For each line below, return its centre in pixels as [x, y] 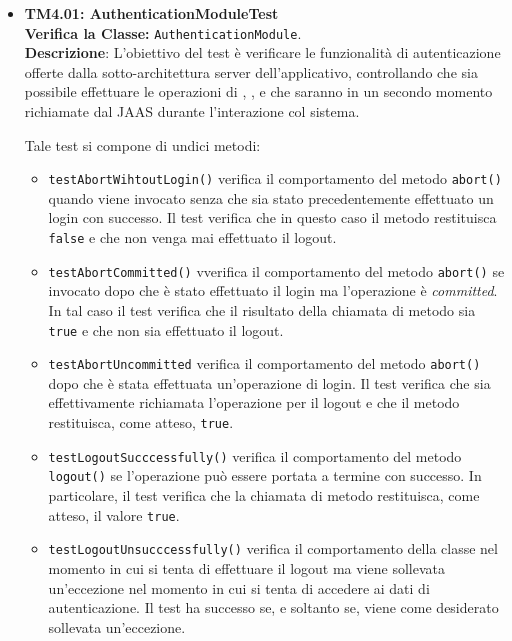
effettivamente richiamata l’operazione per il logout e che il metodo [254, 402]
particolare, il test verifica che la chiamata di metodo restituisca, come [264, 495]
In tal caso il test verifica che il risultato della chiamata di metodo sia [262, 309]
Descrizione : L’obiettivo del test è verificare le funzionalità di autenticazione [262, 52]
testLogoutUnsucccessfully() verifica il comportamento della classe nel [273, 548]
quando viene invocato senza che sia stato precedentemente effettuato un [271, 197]
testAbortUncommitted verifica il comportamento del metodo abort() [264, 363]
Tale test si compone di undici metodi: [142, 144]
